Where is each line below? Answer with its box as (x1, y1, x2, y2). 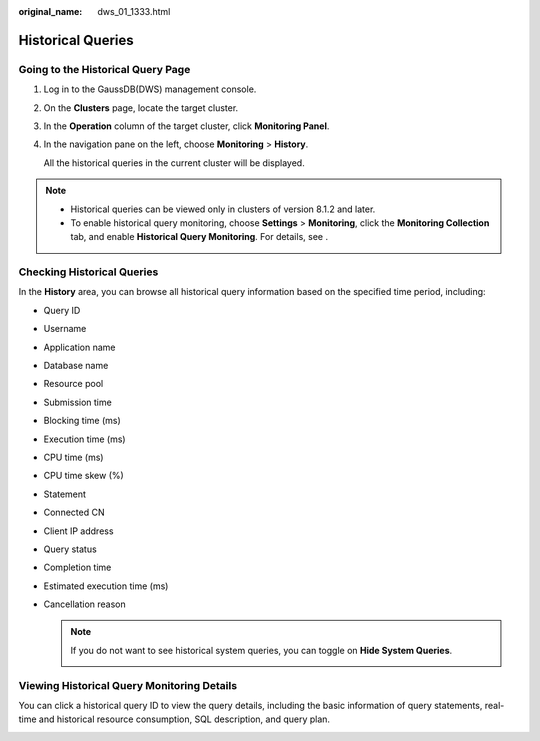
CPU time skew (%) (43, 470, 124, 482)
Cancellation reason (43, 598, 126, 610)
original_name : (18, 6, 83, 17)
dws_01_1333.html (97, 6, 171, 17)
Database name (43, 359, 109, 371)
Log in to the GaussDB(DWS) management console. (43, 83, 257, 95)
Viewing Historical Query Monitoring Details (18, 678, 238, 692)
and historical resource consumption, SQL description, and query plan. (38, 713, 330, 725)
